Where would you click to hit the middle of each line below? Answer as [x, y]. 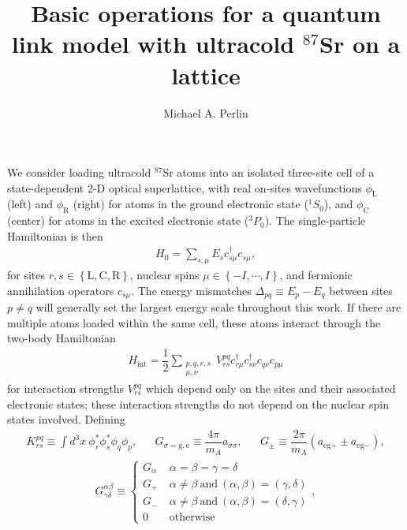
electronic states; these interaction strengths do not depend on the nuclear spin [198, 403]
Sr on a [360, 44]
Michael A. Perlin [206, 112]
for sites [26, 275]
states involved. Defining [66, 419]
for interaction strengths [66, 388]
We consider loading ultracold [79, 172]
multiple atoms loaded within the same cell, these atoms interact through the [194, 322]
